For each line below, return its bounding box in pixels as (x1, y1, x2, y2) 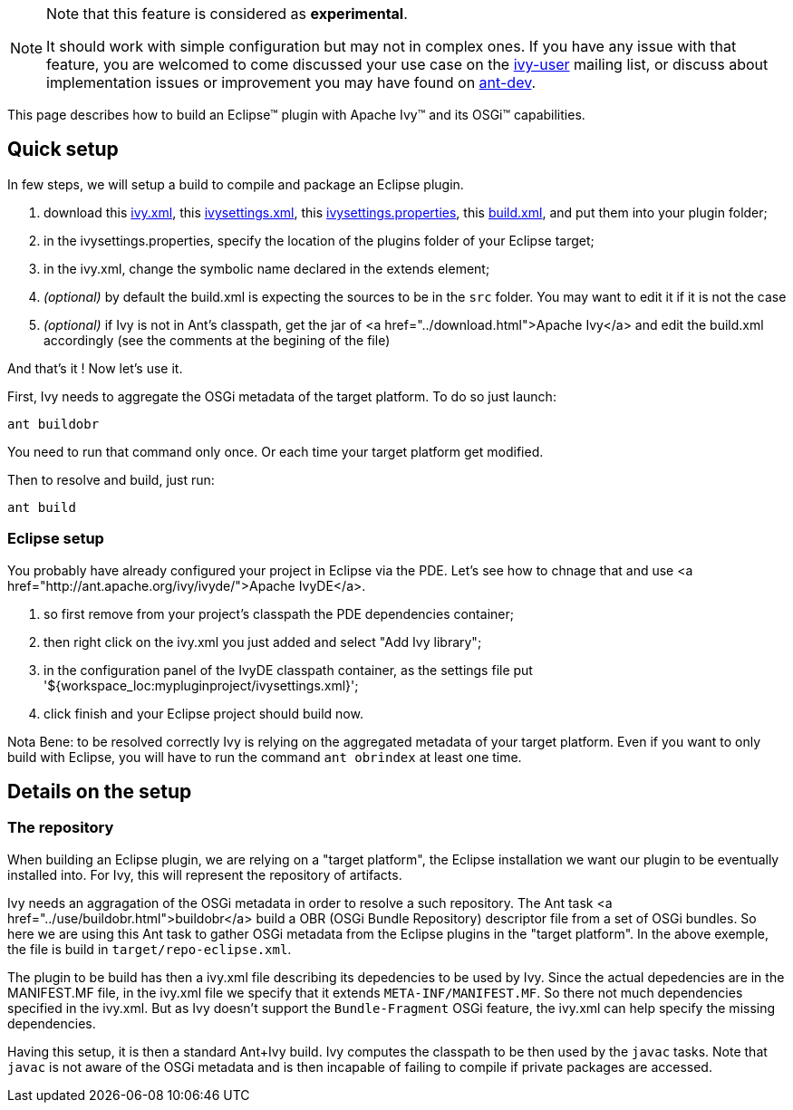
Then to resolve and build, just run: (7, 471, 215, 487)
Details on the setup (7, 780, 192, 804)
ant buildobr (7, 416, 100, 431)
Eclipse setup (7, 529, 104, 548)
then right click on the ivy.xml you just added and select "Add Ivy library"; (44, 633, 482, 650)
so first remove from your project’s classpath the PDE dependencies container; (44, 605, 514, 622)
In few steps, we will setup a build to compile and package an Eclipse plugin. (7, 176, 464, 192)
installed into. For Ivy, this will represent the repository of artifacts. (7, 866, 402, 883)
